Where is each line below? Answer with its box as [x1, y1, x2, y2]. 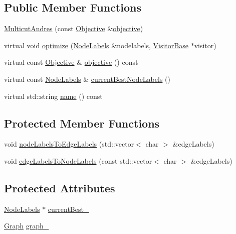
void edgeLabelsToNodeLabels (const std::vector [4, 155, 152, 166]
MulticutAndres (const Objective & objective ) [4, 23, 143, 34]
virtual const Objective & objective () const [4, 57, 138, 67]
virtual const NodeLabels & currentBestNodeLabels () [4, 73, 170, 84]
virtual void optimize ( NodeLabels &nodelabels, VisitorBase [4, 40, 188, 50]
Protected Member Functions [4, 115, 160, 131]
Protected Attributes [4, 180, 115, 195]
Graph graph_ [4, 220, 49, 231]
